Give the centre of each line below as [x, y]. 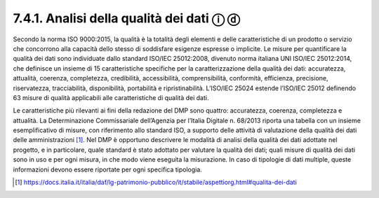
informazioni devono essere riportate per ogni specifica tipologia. [108, 169]
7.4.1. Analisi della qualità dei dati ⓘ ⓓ [126, 18]
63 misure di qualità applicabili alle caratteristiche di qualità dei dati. [111, 97]
